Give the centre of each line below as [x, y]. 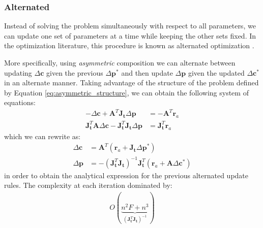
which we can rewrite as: [42, 136]
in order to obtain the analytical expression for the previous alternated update [126, 175]
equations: [20, 102]
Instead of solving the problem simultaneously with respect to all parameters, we [130, 26]
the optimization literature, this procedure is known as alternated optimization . [129, 45]
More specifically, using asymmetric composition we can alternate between [120, 62]
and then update [147, 72]
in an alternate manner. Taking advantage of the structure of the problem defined [131, 83]
